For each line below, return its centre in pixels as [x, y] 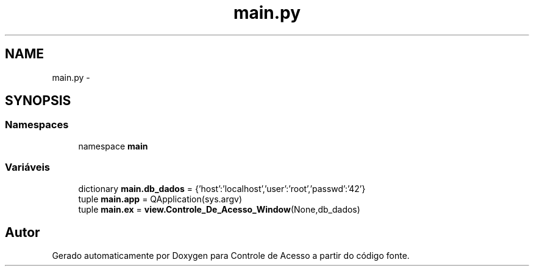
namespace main [113, 146]
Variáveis [27, 167]
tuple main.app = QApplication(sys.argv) [160, 199]
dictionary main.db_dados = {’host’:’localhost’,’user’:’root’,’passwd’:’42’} [222, 188]
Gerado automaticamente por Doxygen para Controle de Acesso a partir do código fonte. [231, 256]
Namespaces [37, 125]
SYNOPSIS [38, 101]
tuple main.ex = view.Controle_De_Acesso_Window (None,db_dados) [219, 209]
